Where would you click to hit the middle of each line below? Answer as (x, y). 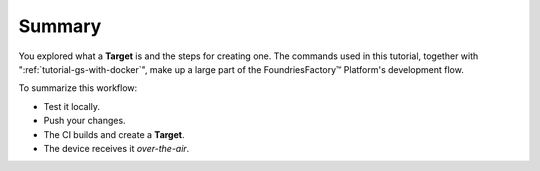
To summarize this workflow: (78, 88)
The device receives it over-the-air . (116, 148)
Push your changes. (84, 121)
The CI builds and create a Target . (114, 134)
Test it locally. (71, 106)
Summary (60, 26)
